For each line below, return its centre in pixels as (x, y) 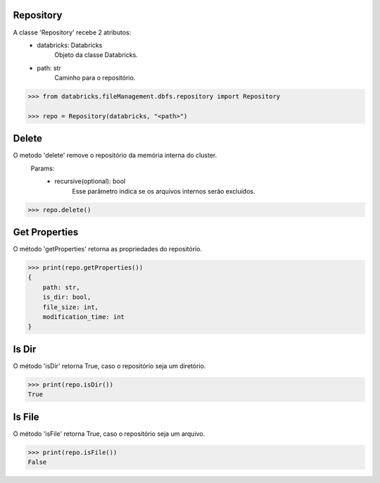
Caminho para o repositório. (95, 78)
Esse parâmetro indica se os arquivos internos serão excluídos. (164, 191)
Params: (43, 168)
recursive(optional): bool (90, 181)
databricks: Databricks (70, 45)
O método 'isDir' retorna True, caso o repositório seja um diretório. (109, 365)
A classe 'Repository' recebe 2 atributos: (72, 32)
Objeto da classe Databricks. (96, 55)
